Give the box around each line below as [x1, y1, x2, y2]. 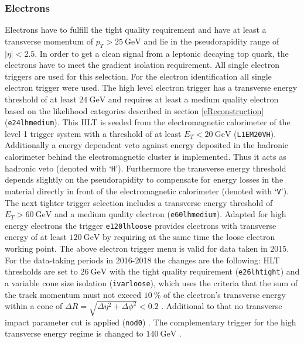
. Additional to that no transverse [161, 300, 282, 312]
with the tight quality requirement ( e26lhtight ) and [109, 265, 300, 277]
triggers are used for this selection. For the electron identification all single [5, 70, 272, 82]
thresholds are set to [5, 265, 78, 277]
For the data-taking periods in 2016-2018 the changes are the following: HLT [5, 253, 280, 266]
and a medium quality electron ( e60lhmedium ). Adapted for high [54, 208, 286, 220]
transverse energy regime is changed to [5, 327, 144, 339]
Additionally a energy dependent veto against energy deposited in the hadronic [5, 139, 289, 151]
